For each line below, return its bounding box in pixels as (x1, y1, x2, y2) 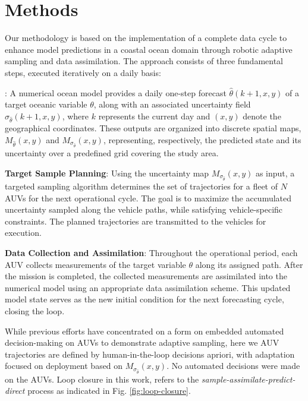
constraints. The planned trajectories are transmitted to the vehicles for (5, 214, 266, 227)
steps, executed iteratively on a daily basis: (5, 66, 161, 78)
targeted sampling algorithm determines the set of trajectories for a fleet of (5, 180, 278, 192)
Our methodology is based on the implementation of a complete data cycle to (5, 31, 287, 44)
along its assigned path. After (195, 258, 303, 270)
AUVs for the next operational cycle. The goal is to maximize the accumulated (5, 191, 292, 204)
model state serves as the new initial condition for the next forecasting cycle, (5, 293, 284, 305)
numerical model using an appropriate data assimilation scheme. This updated (5, 281, 291, 293)
